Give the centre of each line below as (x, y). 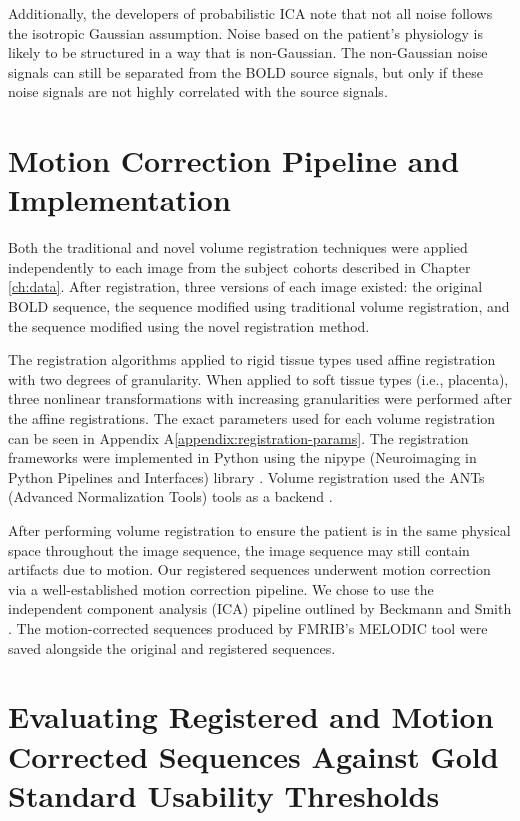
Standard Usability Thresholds (224, 794)
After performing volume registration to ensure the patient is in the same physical (259, 530)
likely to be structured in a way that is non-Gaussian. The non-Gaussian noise (248, 52)
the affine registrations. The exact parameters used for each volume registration (252, 418)
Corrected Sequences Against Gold (253, 755)
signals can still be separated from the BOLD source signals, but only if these (245, 71)
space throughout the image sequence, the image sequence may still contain (239, 549)
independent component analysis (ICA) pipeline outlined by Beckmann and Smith (260, 608)
